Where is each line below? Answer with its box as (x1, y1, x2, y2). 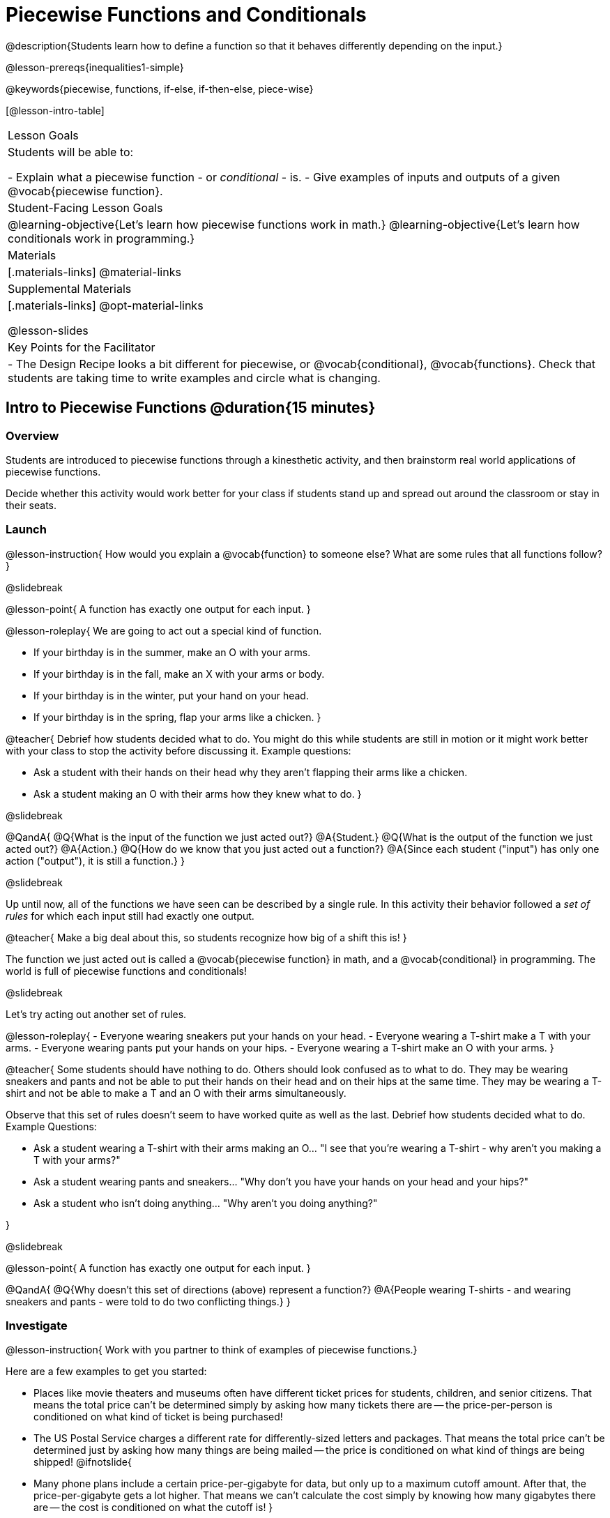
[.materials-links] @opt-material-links (8, 298, 204, 312)
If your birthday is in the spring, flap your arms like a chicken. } (33, 711, 321, 723)
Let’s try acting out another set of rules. (6, 1008, 187, 1020)
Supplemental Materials (8, 281, 132, 296)
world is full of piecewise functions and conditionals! (6, 964, 247, 977)
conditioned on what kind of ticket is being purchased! (33, 1411, 283, 1423)
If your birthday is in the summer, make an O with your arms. (33, 646, 311, 658)
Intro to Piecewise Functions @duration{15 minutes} (6, 399, 376, 417)
